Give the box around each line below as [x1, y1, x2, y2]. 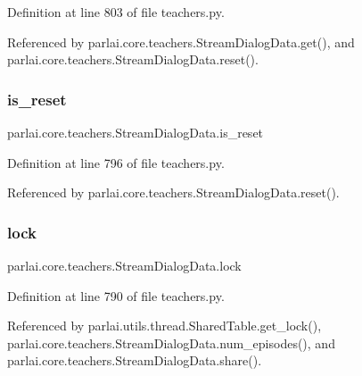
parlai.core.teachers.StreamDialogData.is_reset [7, 123, 264, 141]
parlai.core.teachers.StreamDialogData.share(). [7, 351, 262, 370]
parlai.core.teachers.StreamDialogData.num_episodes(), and [7, 333, 335, 352]
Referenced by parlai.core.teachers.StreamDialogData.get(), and [7, 32, 355, 51]
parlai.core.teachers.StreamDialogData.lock [7, 256, 242, 274]
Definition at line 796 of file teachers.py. [7, 153, 225, 171]
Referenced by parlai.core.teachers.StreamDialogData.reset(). [7, 183, 340, 202]
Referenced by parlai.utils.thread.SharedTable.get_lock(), [7, 316, 322, 335]
